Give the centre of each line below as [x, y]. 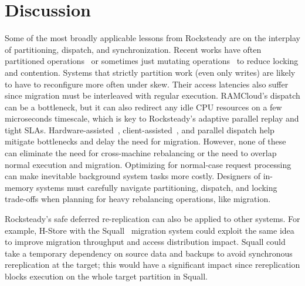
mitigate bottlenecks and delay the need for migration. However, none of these [145, 141]
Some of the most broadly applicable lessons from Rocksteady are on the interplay [152, 38]
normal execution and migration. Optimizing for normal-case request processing [148, 164]
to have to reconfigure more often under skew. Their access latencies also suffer [147, 84]
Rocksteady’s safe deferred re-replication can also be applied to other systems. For [152, 219]
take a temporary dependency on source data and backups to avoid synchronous [149, 253]
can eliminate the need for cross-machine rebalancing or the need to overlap [141, 153]
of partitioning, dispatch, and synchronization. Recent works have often [133, 49]
